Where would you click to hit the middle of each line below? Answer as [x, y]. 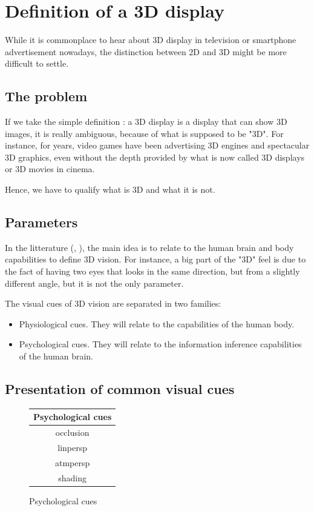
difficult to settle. [37, 63]
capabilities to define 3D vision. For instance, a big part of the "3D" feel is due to [155, 259]
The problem [46, 96]
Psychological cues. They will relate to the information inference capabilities [160, 344]
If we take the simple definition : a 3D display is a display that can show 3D [146, 122]
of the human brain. [56, 356]
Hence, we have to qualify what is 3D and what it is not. [110, 189]
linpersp [72, 448]
